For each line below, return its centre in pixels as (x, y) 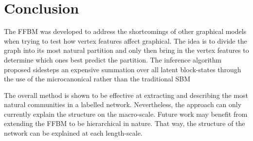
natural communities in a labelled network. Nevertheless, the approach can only (123, 104)
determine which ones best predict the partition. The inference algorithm (113, 59)
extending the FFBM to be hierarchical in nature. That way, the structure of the (125, 123)
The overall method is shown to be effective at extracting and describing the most (126, 95)
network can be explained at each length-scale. (73, 133)
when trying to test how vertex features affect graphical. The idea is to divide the (126, 40)
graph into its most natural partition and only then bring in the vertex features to (126, 50)
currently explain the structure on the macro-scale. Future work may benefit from (126, 114)
